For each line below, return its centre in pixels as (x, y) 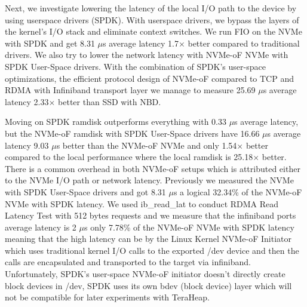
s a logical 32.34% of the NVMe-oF (238, 191)
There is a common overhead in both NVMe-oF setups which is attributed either (153, 168)
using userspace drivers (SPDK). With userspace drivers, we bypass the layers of (152, 19)
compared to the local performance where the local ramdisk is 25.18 (129, 157)
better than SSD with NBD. (110, 101)
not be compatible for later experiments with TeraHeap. (107, 297)
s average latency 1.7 (141, 43)
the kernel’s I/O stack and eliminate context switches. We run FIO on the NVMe (153, 31)
